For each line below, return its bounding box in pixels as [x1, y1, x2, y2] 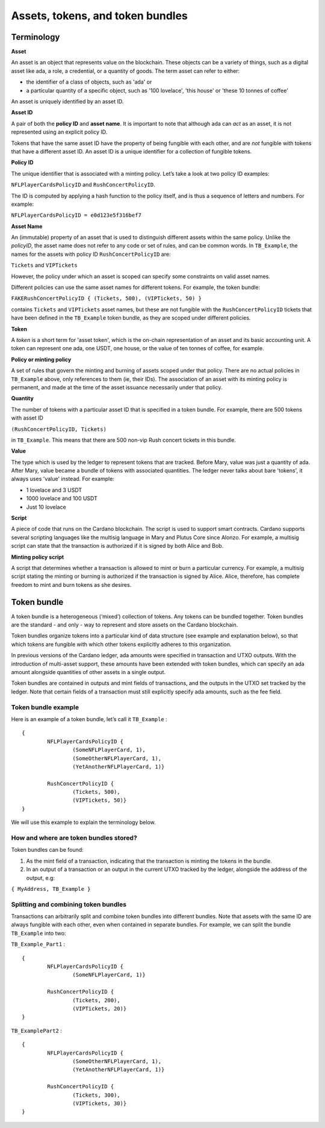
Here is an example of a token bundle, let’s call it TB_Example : [11, 715, 168, 722]
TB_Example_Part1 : [11, 941, 66, 948]
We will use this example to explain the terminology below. [11, 819, 156, 826]
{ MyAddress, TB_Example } [11, 885, 91, 892]
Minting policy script [11, 553, 64, 560]
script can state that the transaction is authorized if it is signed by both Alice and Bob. [11, 542, 224, 550]
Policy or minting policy [11, 356, 72, 363]
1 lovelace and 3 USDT [26, 486, 82, 494]
